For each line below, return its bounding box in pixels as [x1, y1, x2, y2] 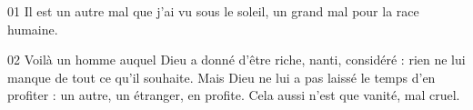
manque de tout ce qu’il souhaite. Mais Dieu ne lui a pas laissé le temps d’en [7, 67, 436, 86]
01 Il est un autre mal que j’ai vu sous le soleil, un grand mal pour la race [7, 2, 419, 20]
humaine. [7, 19, 58, 38]
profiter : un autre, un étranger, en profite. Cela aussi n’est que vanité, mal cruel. [7, 85, 460, 105]
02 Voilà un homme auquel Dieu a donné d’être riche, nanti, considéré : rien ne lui [7, 50, 466, 69]
